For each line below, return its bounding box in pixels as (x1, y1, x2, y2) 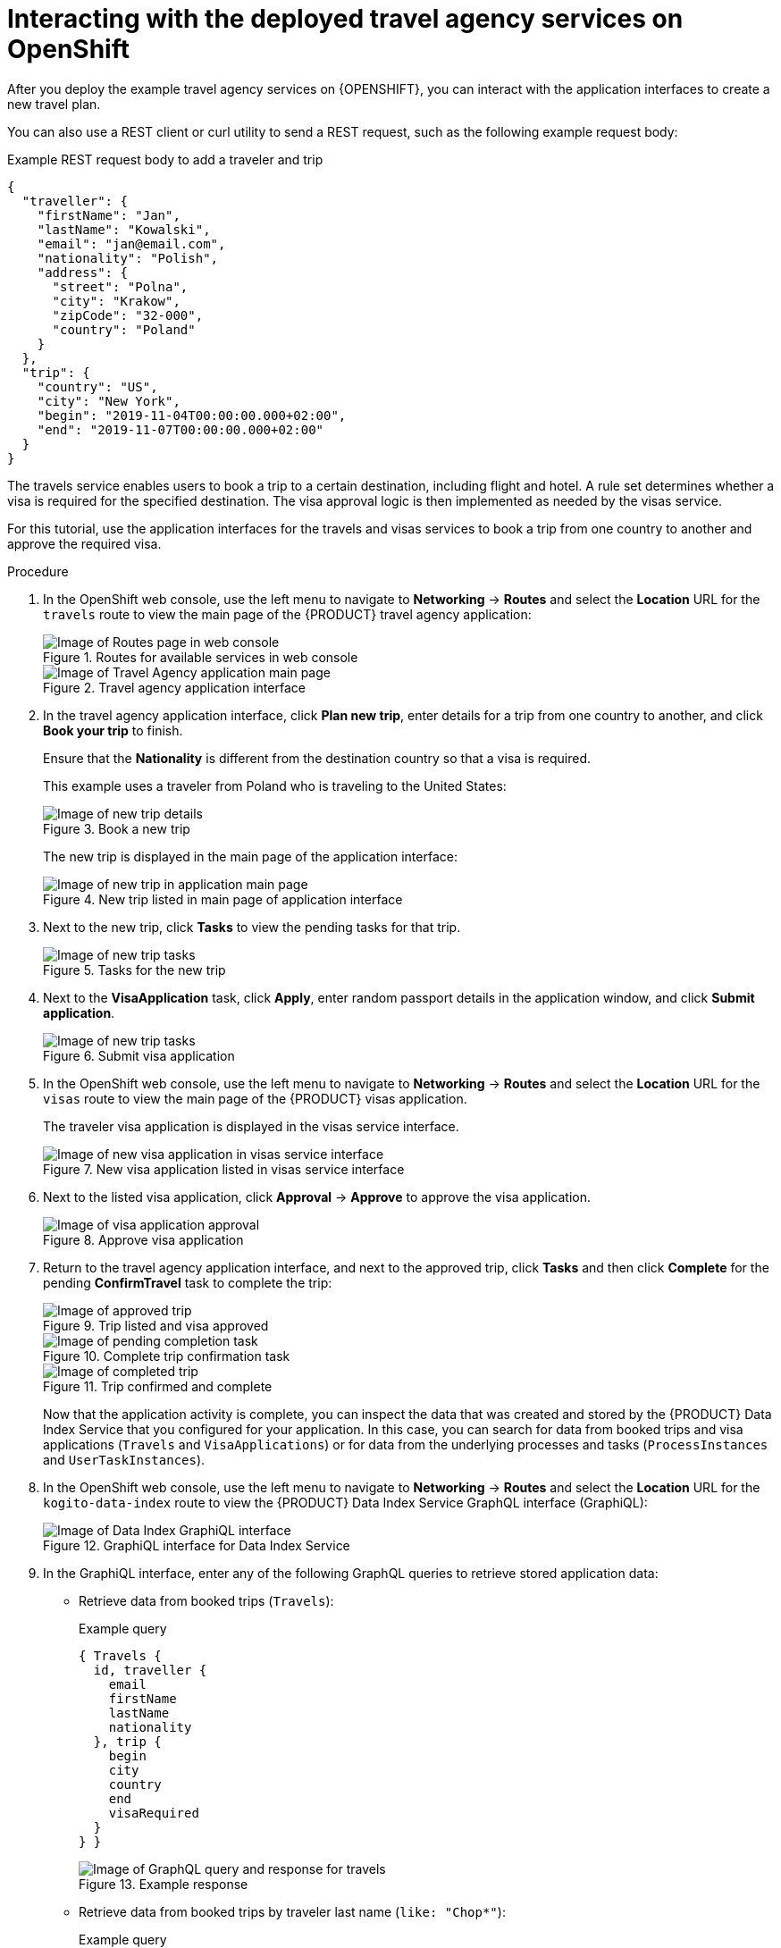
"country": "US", (37, 379, 158, 394)
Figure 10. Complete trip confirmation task (43, 1348, 290, 1364)
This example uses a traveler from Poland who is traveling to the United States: (43, 777, 507, 793)
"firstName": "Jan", (37, 207, 181, 223)
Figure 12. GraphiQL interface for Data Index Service (43, 1537, 350, 1553)
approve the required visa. (7, 535, 162, 551)
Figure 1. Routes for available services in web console (43, 649, 358, 665)
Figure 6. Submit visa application (43, 1047, 235, 1063)
